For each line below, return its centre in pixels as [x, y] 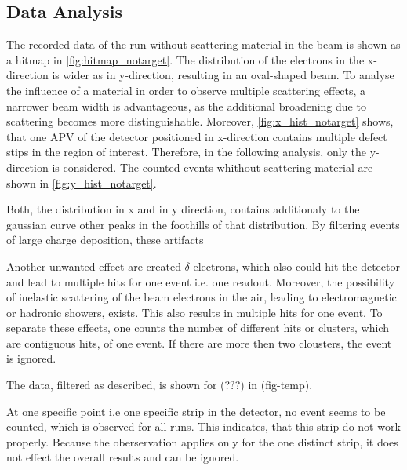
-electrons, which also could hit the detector [294, 266]
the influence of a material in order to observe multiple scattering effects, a [186, 90]
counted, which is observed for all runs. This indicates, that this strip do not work [203, 426]
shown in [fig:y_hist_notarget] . [82, 182]
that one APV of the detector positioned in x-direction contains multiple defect [197, 136]
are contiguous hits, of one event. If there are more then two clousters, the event [199, 342]
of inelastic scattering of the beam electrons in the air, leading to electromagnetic [202, 297]
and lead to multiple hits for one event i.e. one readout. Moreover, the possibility [201, 281]
